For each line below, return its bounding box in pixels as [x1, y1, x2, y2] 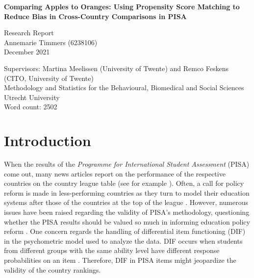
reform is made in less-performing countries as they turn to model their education [4, 187, 250, 198]
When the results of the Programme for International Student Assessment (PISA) [4, 159, 250, 169]
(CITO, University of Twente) [4, 73, 94, 83]
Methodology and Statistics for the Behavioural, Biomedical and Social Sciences [4, 82, 244, 93]
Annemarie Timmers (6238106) [4, 37, 98, 47]
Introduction [4, 130, 91, 151]
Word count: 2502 [4, 101, 57, 112]
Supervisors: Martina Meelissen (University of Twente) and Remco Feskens [4, 63, 229, 73]
